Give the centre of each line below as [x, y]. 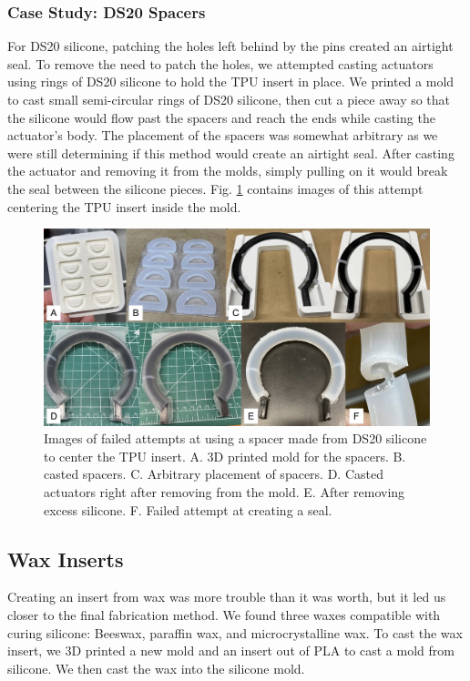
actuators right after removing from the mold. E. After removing [225, 492]
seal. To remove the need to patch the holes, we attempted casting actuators [220, 63]
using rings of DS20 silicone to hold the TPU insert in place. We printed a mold [231, 81]
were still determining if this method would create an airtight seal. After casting [231, 152]
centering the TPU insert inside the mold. [124, 206]
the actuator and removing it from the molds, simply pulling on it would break [228, 171]
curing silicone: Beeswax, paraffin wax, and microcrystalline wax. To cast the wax [235, 632]
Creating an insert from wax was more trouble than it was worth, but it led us [227, 597]
